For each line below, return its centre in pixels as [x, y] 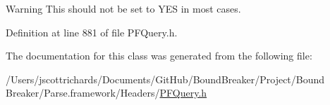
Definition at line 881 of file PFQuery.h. [92, 32]
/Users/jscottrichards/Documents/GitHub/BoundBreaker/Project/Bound [165, 79]
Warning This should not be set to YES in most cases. [123, 8]
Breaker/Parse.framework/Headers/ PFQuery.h [106, 93]
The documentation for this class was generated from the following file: [159, 56]
